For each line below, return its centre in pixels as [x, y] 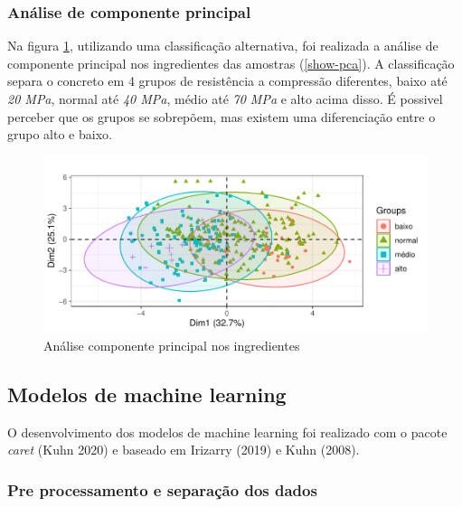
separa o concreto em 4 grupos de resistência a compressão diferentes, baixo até [227, 81]
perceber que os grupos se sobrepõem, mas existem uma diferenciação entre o [222, 116]
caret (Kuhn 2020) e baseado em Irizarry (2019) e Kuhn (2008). [184, 450]
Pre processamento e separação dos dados [162, 489]
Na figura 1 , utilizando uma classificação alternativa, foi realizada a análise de [223, 46]
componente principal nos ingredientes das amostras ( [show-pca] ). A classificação [231, 63]
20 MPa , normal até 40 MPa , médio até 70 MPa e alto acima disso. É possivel [225, 99]
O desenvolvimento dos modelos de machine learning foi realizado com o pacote [227, 432]
